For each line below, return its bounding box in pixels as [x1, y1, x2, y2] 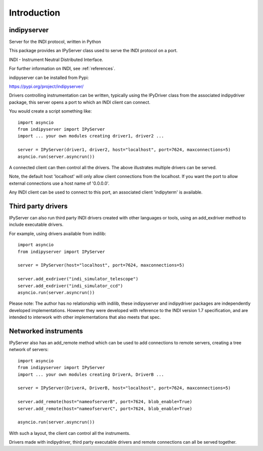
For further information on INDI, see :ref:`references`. [9, 66, 115, 72]
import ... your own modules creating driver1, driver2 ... [18, 133, 164, 139]
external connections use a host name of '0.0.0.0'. [9, 180, 110, 186]
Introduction [9, 7, 60, 18]
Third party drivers [9, 202, 68, 210]
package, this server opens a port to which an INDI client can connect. [9, 99, 150, 105]
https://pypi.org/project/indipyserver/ [9, 83, 84, 90]
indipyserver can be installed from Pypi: [9, 75, 89, 80]
